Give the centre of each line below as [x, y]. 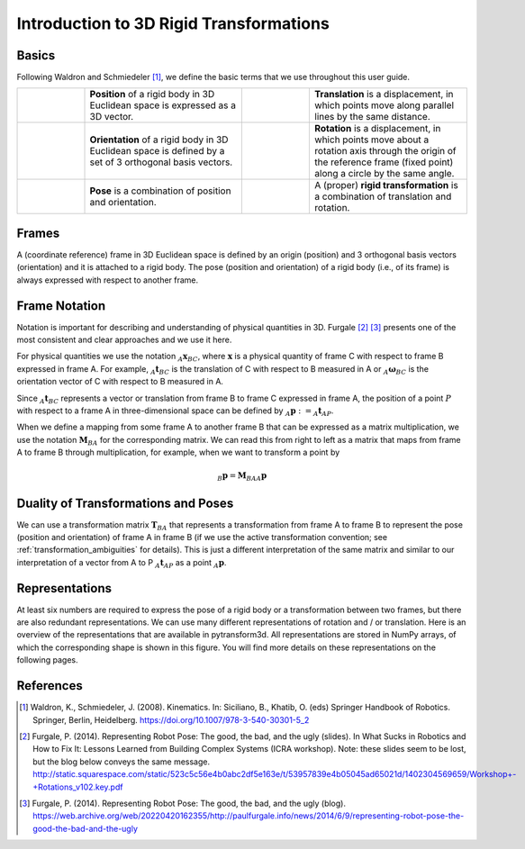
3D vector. [112, 117]
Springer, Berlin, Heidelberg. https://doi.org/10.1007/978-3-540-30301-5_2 [171, 719]
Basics [36, 55]
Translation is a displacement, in [384, 95]
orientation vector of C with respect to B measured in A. [120, 382]
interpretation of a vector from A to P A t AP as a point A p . [122, 563]
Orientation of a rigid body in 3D [159, 140]
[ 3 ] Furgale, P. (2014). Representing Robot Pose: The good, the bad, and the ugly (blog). [183, 803]
